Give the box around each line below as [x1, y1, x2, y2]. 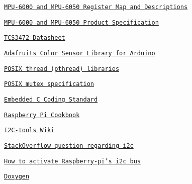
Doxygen [4, 173, 30, 180]
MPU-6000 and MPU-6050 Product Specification [4, 19, 159, 26]
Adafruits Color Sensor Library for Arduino [4, 49, 155, 57]
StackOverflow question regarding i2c [4, 142, 134, 149]
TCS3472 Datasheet [4, 34, 65, 42]
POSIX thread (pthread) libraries [4, 65, 120, 72]
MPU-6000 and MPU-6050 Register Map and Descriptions [4, 4, 188, 11]
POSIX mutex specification [4, 80, 94, 88]
